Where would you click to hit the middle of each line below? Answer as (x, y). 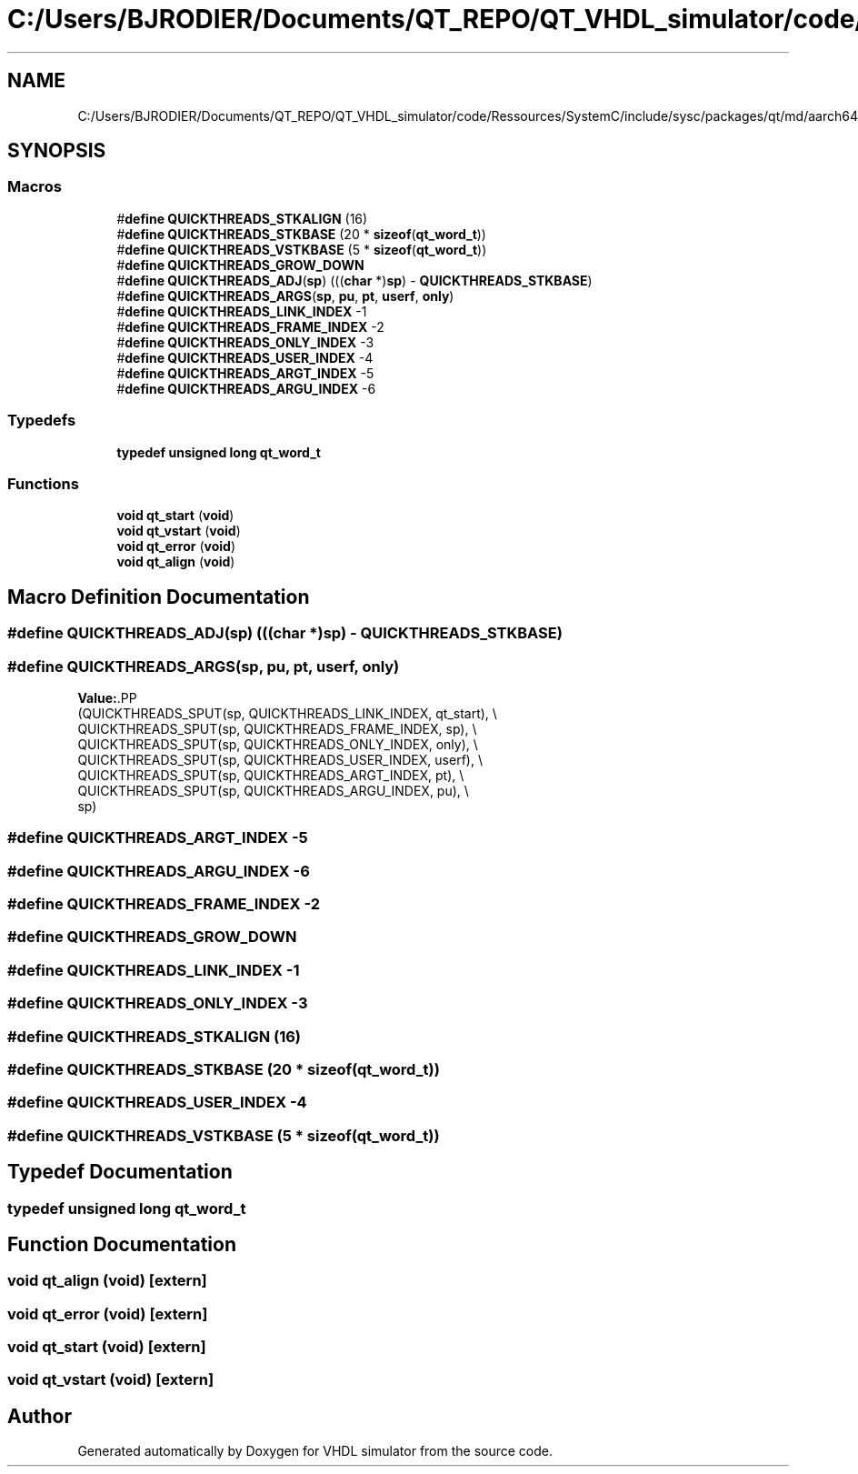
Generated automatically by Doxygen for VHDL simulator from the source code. (315, 1451)
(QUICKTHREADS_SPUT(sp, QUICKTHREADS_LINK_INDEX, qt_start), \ (287, 713)
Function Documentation (122, 1244)
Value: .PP (107, 697)
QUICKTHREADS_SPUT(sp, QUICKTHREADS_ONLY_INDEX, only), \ (278, 744)
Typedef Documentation (120, 1172)
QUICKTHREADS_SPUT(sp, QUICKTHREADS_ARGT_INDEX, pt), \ (271, 775)
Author (40, 1416)
